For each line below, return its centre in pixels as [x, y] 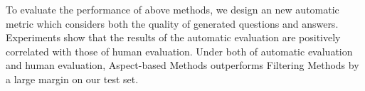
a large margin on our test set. [72, 79]
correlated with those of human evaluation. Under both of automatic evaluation [179, 51]
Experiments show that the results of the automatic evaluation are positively [173, 37]
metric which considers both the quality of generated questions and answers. [172, 23]
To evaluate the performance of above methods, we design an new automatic [173, 9]
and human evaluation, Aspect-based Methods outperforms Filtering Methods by [182, 65]
